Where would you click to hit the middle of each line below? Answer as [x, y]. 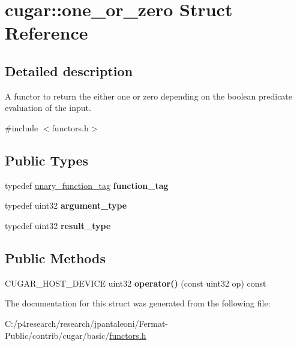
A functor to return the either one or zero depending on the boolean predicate [149, 96]
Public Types [47, 160]
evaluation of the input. [48, 108]
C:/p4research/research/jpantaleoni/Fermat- [86, 323]
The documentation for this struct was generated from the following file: [138, 303]
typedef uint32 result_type [58, 225]
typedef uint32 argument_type [66, 205]
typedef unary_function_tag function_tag [87, 185]
